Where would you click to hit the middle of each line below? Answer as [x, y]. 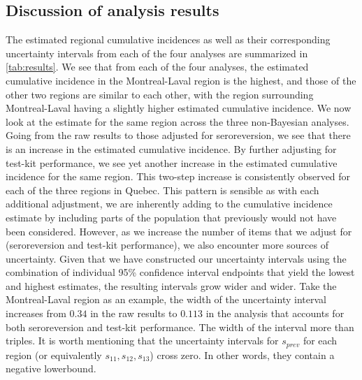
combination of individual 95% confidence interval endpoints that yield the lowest [180, 272]
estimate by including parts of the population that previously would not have [171, 217]
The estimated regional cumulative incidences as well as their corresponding [168, 39]
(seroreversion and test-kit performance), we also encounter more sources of [167, 245]
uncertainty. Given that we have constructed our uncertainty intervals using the [176, 258]
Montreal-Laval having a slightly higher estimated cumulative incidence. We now [179, 108]
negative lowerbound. [51, 368]
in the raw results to [134, 313]
